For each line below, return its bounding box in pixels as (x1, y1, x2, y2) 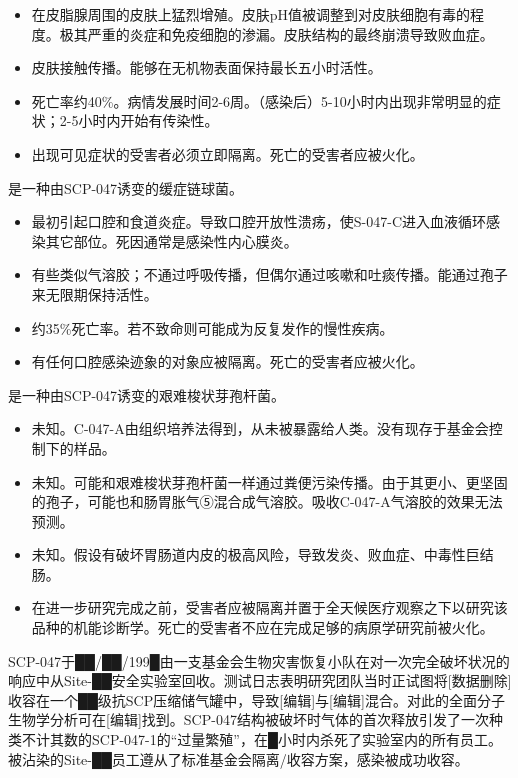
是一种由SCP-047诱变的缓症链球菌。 (8, 177, 244, 198)
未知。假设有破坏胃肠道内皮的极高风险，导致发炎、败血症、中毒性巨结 (31, 544, 494, 565)
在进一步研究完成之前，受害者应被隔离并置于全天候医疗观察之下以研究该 (31, 597, 508, 618)
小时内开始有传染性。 (78, 110, 219, 131)
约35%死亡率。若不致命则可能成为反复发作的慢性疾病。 (31, 317, 394, 338)
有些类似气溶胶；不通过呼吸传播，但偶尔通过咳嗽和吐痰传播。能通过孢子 (31, 264, 508, 285)
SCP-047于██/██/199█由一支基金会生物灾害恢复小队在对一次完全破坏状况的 (8, 650, 510, 671)
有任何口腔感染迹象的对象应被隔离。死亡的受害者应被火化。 (31, 351, 424, 372)
